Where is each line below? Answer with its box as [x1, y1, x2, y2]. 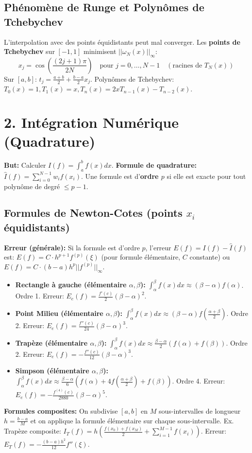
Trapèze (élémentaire [15, 337, 88, 348]
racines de [172, 62, 202, 69]
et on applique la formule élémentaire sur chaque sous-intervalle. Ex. [30, 415, 234, 425]
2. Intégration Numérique [4, 112, 179, 132]
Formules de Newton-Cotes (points [4, 205, 183, 220]
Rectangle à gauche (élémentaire [15, 279, 127, 290]
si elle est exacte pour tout [167, 171, 246, 181]
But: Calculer [4, 159, 46, 170]
